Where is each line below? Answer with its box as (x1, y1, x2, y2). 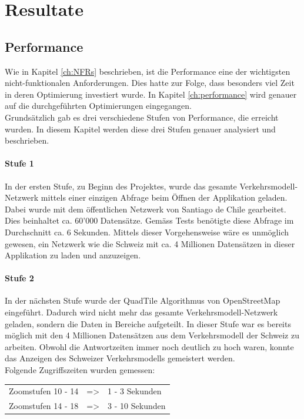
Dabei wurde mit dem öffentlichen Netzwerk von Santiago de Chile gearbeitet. (5, 202, 286, 215)
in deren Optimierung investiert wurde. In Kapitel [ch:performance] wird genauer (5, 88, 297, 100)
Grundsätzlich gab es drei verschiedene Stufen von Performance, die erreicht (5, 111, 279, 123)
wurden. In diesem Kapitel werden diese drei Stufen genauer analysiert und (5, 122, 276, 135)
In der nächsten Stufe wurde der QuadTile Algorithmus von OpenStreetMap (5, 294, 280, 307)
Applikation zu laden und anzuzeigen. (5, 249, 141, 261)
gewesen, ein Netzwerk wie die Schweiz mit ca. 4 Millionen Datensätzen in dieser (5, 237, 295, 250)
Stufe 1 (5, 157, 34, 169)
